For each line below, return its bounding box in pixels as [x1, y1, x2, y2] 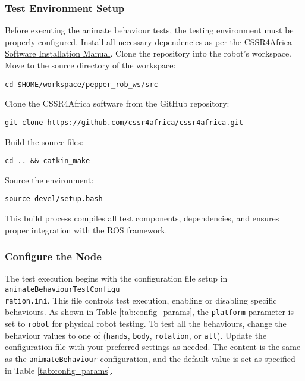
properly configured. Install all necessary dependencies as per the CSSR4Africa [5, 35, 293, 48]
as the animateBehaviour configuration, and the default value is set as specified [5, 352, 295, 364]
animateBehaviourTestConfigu [5, 285, 120, 293]
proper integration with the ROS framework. [5, 223, 168, 236]
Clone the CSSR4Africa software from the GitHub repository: [5, 97, 229, 110]
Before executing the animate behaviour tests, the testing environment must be [5, 24, 294, 36]
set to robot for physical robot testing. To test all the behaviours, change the [5, 317, 287, 329]
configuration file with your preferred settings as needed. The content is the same [5, 341, 301, 353]
